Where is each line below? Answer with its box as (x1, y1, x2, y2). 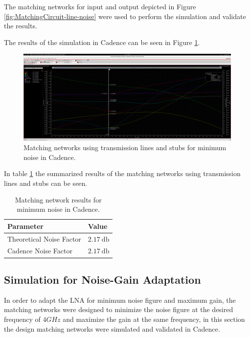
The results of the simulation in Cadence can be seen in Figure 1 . (4, 37, 200, 47)
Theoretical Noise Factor (7, 233, 81, 244)
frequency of (4, 314, 41, 324)
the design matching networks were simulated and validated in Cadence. (4, 323, 220, 334)
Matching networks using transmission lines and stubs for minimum (23, 142, 227, 153)
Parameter (7, 221, 44, 231)
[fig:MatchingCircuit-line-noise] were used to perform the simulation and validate (4, 11, 246, 21)
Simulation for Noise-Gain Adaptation (4, 271, 201, 287)
